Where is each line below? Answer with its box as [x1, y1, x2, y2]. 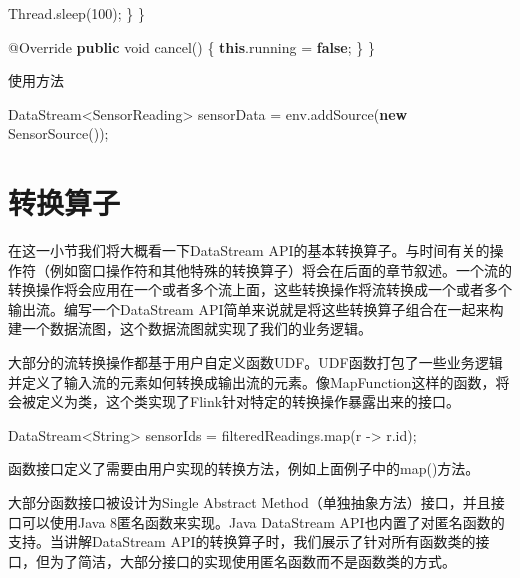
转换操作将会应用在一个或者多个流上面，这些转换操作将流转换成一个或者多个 [8, 279, 512, 300]
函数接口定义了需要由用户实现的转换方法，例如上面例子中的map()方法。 [8, 458, 480, 479]
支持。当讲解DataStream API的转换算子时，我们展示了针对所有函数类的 [8, 531, 476, 552]
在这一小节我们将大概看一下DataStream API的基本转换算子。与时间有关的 [8, 240, 490, 261]
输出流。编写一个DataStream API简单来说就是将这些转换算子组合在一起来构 [8, 298, 504, 319]
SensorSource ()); [8, 123, 109, 144]
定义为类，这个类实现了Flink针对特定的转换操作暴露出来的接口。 [35, 391, 461, 412]
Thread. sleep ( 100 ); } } [8, 3, 146, 23]
